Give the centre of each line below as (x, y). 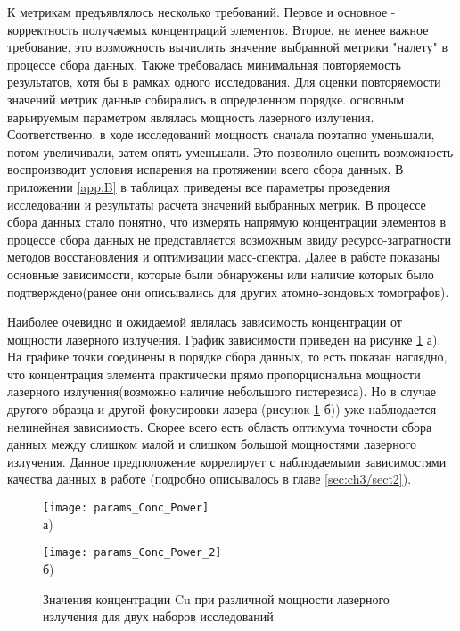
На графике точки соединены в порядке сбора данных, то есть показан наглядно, (227, 357)
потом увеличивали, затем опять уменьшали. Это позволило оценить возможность (230, 151)
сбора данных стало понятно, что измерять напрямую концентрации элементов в (227, 222)
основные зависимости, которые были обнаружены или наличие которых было (221, 274)
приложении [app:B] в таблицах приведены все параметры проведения (199, 186)
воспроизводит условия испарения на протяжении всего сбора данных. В (205, 169)
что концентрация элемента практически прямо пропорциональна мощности (214, 374)
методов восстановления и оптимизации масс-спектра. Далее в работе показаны (224, 257)
